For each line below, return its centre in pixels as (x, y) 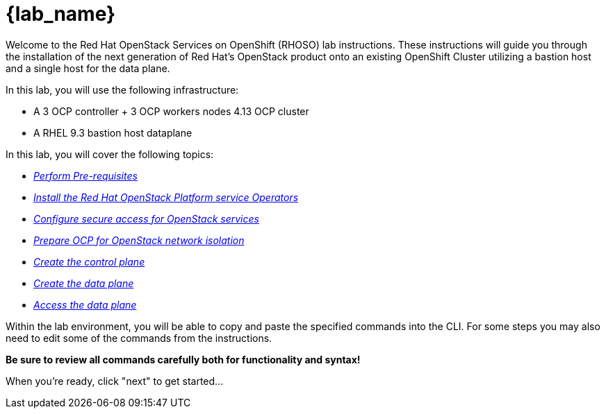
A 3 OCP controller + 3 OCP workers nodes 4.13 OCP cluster (171, 111)
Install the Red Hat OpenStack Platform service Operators (166, 197)
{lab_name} (61, 14)
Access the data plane (85, 304)
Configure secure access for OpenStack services (146, 218)
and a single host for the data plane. (88, 68)
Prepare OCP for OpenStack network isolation (139, 240)
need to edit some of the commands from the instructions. (139, 338)
